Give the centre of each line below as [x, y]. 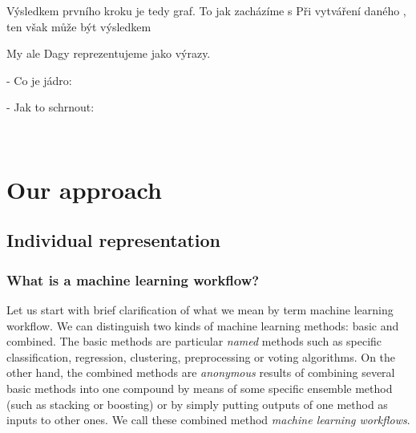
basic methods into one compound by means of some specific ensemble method [200, 388]
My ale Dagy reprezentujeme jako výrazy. [109, 53]
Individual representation [113, 240]
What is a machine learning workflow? [133, 279]
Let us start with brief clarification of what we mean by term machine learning [200, 309]
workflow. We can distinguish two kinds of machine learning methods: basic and [203, 325]
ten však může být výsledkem [79, 26]
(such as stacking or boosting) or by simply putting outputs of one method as [197, 404]
